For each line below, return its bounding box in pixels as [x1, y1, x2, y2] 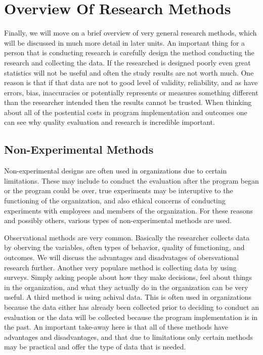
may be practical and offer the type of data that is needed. [4, 341, 186, 352]
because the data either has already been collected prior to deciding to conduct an [4, 301, 259, 312]
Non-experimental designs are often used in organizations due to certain [4, 165, 227, 176]
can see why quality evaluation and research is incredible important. [4, 117, 215, 127]
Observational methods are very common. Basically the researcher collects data [4, 232, 250, 242]
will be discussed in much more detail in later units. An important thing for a [4, 37, 245, 48]
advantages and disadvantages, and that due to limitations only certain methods [4, 331, 253, 342]
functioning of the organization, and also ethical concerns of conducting [4, 195, 226, 206]
